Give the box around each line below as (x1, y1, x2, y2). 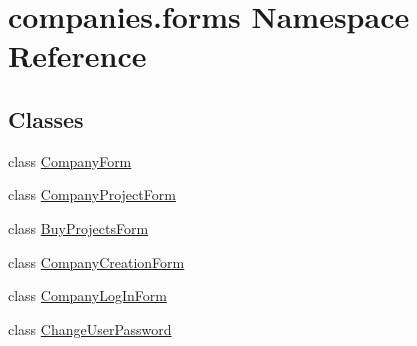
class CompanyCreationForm (8, 251, 185, 272)
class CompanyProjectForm (8, 184, 176, 205)
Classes (8, 103, 84, 134)
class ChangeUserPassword (8, 318, 172, 339)
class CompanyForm (8, 150, 132, 171)
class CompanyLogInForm (8, 285, 167, 306)
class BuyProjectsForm (8, 217, 149, 238)
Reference (8, 35, 147, 76)
